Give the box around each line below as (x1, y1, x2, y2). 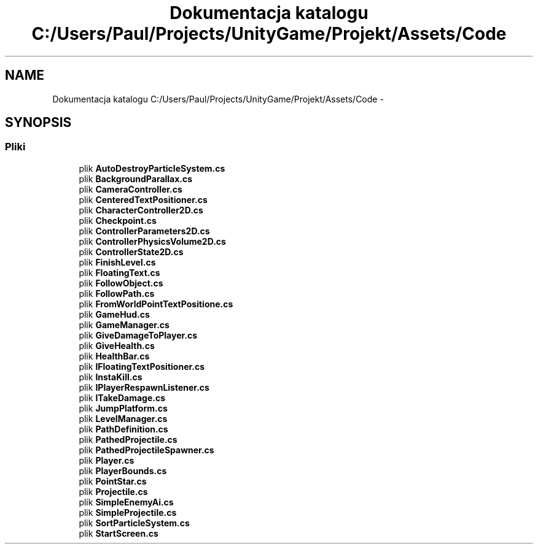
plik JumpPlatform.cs (79, 402, 168, 413)
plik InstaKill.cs (79, 371, 142, 382)
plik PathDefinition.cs (79, 423, 168, 434)
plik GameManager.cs (79, 319, 170, 330)
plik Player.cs (79, 455, 134, 466)
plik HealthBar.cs (79, 350, 150, 361)
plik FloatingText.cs (79, 267, 160, 278)
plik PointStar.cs (79, 475, 147, 486)
